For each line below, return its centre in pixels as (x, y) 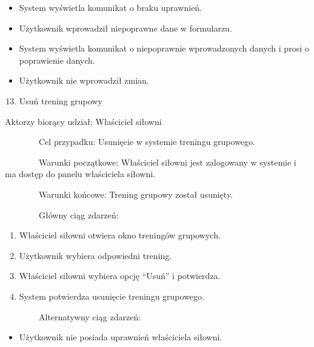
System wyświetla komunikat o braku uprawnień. (111, 7)
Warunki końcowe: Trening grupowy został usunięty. (136, 194)
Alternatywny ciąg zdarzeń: (90, 316)
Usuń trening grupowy (61, 100)
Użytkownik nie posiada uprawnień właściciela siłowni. (121, 337)
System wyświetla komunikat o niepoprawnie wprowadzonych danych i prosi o (164, 48)
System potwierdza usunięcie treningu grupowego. (112, 296)
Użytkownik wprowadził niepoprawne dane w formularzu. (125, 28)
